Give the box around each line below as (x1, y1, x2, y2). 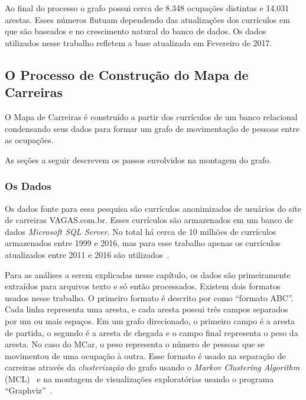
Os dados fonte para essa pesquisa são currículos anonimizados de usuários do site (5, 202, 301, 214)
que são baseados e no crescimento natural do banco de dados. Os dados (5, 25, 266, 37)
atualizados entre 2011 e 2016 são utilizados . (5, 248, 170, 260)
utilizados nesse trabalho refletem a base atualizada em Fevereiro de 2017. (5, 36, 272, 49)
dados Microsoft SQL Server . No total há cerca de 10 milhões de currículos (5, 225, 276, 237)
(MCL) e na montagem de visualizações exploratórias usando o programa (5, 372, 274, 385)
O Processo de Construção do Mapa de (5, 65, 249, 83)
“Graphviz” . (5, 384, 53, 396)
